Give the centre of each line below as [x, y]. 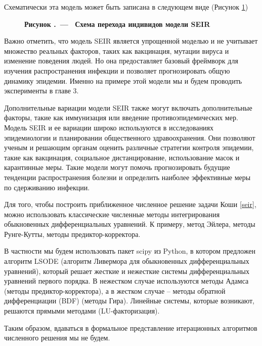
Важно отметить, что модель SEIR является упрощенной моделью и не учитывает [131, 41]
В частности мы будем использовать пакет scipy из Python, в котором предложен [130, 251]
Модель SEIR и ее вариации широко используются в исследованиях [109, 127]
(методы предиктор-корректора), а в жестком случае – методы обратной [115, 290]
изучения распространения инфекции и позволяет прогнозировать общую [117, 70]
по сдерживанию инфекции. [47, 187]
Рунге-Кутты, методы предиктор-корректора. [72, 234]
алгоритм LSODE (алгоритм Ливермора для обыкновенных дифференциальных [127, 261]
